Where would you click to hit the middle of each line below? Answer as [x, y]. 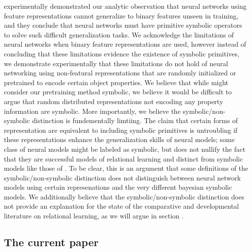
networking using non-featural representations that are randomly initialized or [120, 73]
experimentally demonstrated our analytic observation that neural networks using [125, 6]
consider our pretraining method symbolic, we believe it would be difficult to [118, 92]
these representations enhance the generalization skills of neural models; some [119, 139]
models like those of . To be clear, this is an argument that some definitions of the [126, 168]
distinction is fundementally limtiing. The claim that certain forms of [135, 120]
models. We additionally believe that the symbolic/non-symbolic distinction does [124, 196]
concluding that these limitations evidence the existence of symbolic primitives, [122, 53]
